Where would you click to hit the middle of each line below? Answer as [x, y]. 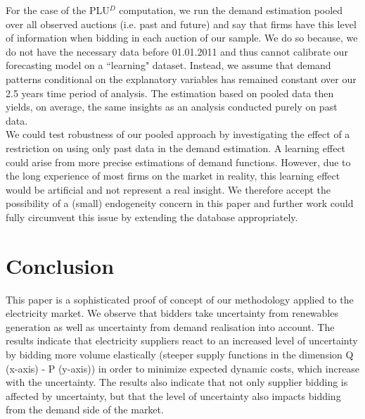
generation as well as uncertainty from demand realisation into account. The [170, 326]
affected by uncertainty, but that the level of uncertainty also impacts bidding [173, 395]
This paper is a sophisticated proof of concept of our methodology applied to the [180, 299]
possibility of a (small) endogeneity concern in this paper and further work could [180, 203]
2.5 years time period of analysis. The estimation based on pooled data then [170, 93]
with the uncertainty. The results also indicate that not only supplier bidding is [177, 382]
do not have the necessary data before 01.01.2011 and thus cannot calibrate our [177, 51]
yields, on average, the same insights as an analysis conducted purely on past [172, 107]
